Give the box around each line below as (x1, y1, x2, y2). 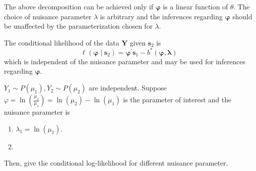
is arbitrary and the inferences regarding (100, 11, 223, 21)
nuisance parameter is (4, 107, 70, 117)
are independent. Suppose (88, 83, 167, 93)
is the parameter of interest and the (123, 94, 232, 105)
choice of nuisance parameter (4, 11, 92, 21)
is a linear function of (163, 1, 228, 11)
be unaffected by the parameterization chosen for (4, 21, 153, 31)
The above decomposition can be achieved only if (4, 1, 153, 11)
